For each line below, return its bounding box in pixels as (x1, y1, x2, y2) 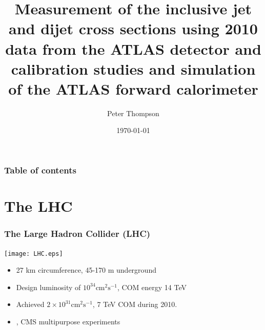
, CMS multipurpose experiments (16, 316, 120, 327)
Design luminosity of (16, 281, 81, 292)
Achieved (16, 299, 45, 310)
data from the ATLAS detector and (5, 38, 261, 59)
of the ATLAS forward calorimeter (8, 78, 258, 99)
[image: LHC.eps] (4, 250, 63, 257)
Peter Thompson (107, 107, 159, 118)
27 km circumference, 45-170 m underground (16, 265, 156, 275)
